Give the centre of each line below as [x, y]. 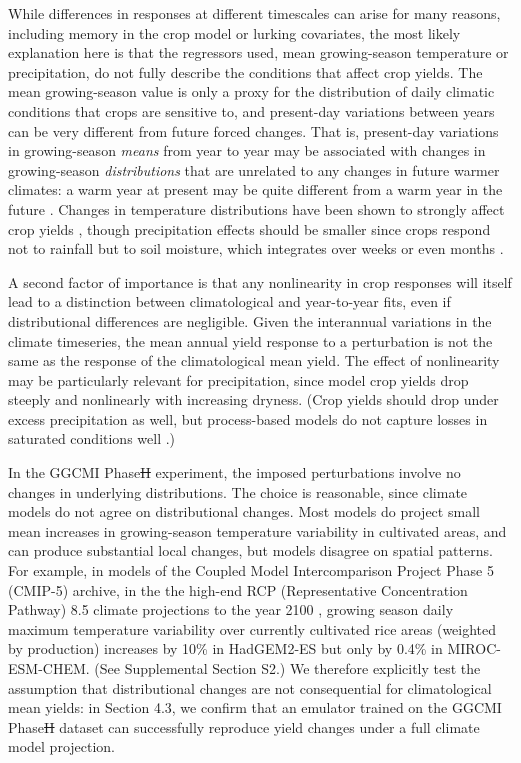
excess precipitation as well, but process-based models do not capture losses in [248, 418]
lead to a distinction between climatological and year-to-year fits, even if [229, 301]
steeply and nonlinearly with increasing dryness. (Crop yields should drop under [253, 399]
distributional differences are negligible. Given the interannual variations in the [250, 320]
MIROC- [474, 648]
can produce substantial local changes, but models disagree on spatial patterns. [250, 550]
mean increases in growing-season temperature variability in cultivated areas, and [257, 530]
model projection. [62, 746]
